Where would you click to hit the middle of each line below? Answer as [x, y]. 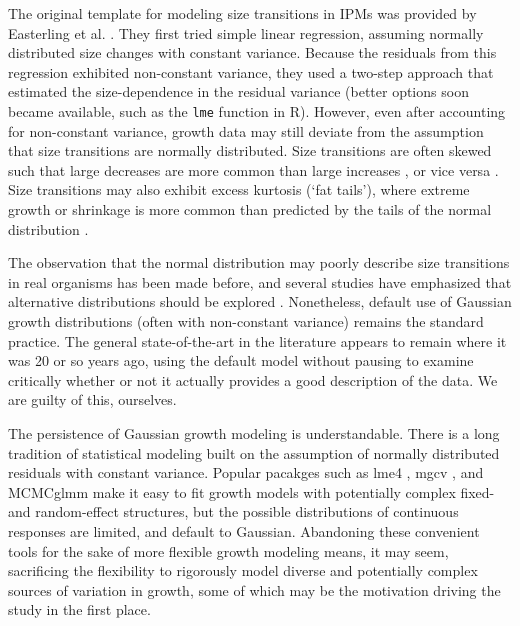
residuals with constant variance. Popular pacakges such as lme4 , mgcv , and [246, 472]
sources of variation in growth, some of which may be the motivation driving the [254, 589]
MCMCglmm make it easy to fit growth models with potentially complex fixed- [251, 491]
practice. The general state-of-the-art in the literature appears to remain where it [257, 340]
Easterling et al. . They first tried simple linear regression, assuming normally [246, 32]
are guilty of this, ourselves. [92, 399]
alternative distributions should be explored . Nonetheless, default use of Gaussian [260, 301]
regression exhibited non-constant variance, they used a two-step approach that [251, 71]
